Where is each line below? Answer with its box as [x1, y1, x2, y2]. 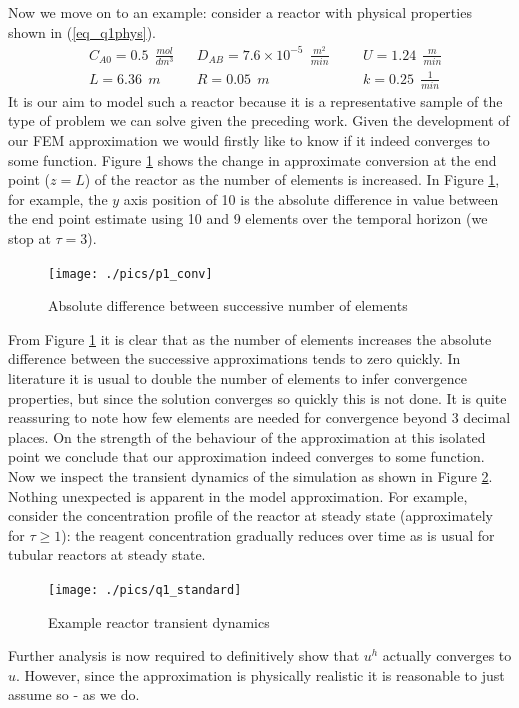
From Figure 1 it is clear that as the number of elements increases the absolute [8, 328, 492, 349]
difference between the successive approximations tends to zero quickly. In [8, 348, 461, 369]
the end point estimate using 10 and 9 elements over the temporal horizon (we [8, 208, 488, 229]
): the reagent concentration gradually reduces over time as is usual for [61, 524, 495, 545]
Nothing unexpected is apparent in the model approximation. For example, [8, 485, 468, 506]
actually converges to [382, 645, 512, 666]
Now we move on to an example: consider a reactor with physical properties [8, 2, 472, 22]
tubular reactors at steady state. [8, 544, 206, 565]
